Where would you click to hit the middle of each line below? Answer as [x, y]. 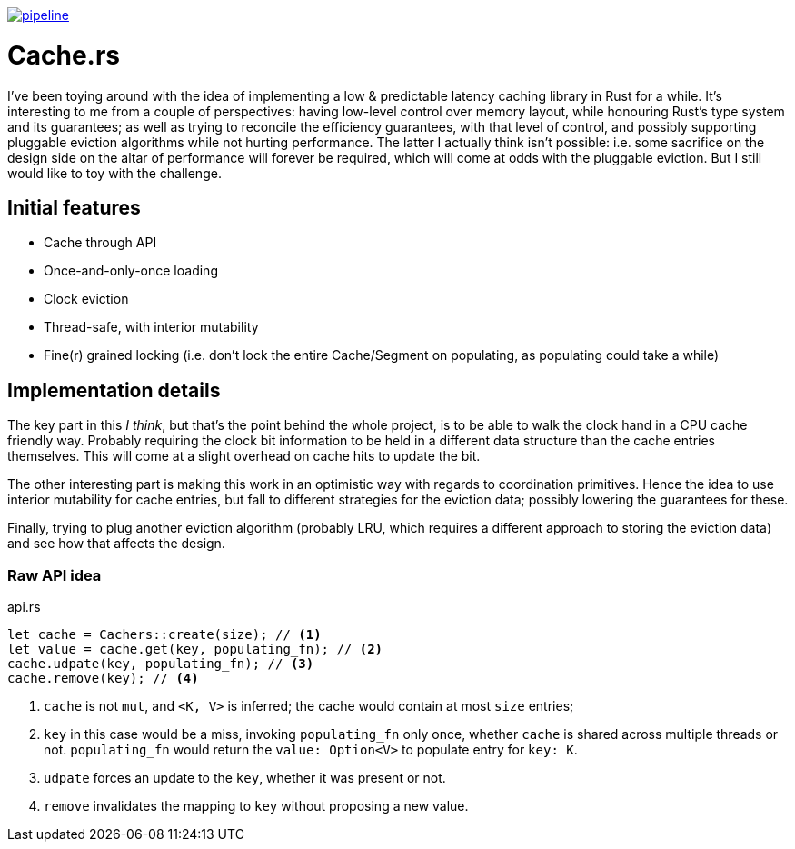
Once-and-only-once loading [131, 271]
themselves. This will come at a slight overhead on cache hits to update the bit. [244, 456]
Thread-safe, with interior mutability [151, 327]
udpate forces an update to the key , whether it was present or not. [245, 777]
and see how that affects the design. [116, 544]
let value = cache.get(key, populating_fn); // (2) [195, 649]
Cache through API [100, 243]
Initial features [74, 207]
